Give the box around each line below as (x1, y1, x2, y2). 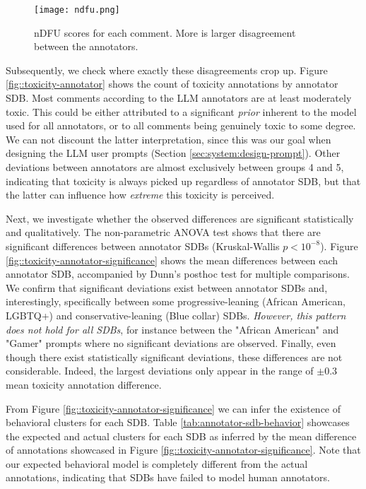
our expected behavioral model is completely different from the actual (6, 456, 308, 471)
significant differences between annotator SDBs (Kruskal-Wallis (6, 238, 280, 253)
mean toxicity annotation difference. (6, 377, 162, 391)
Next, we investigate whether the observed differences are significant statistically (6, 211, 354, 225)
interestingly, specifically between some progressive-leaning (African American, (6, 294, 346, 309)
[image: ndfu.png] (34, 5, 120, 15)
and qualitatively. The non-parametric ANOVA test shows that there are (6, 225, 321, 240)
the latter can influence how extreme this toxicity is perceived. (6, 187, 275, 202)
